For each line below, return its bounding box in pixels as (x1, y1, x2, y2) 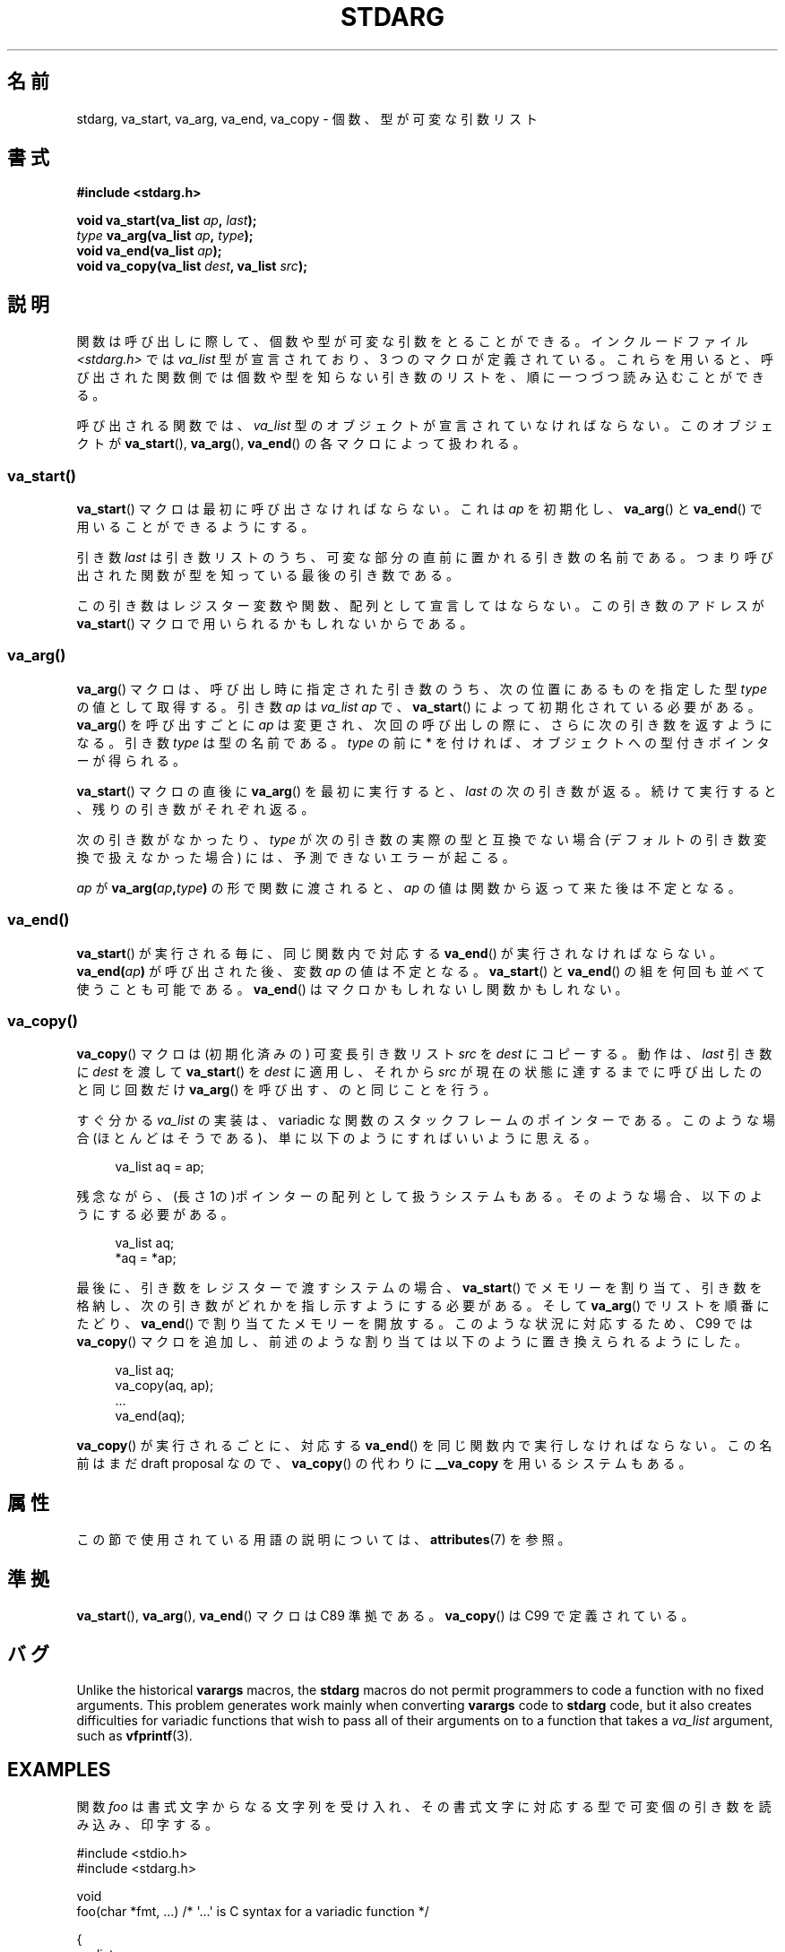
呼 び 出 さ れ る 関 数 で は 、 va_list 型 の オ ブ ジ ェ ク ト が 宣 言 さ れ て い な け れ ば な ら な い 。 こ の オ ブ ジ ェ (76, 418, 773, 434)
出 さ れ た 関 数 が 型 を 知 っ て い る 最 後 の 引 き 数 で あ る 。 (76, 567, 459, 583)
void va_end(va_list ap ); (76, 243, 222, 259)
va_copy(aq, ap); (115, 1378, 214, 1394)
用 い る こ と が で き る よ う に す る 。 (76, 519, 315, 535)
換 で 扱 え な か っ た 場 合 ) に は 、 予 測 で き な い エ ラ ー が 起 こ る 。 (76, 849, 515, 865)
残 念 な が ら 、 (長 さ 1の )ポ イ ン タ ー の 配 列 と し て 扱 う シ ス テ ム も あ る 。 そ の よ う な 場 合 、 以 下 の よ (76, 1188, 763, 1205)
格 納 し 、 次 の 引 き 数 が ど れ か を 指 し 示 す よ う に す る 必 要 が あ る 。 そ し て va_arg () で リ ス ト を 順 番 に (76, 1298, 770, 1314)
